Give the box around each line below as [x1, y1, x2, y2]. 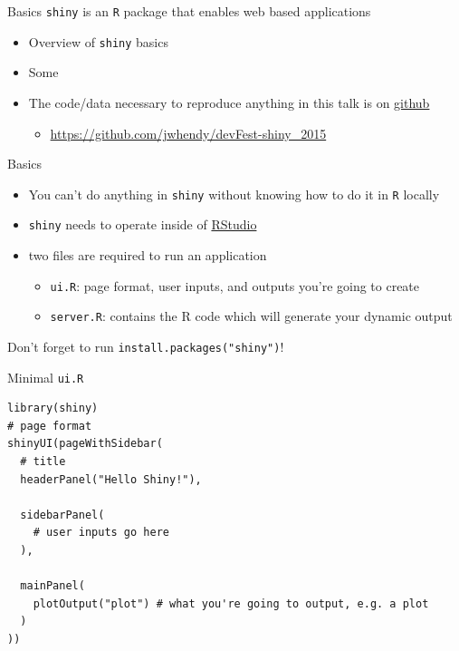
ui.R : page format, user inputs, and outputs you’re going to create [50, 276, 420, 295]
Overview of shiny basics [28, 32, 168, 51]
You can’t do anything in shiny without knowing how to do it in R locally [28, 184, 440, 203]
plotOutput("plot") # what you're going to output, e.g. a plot [33, 597, 429, 610]
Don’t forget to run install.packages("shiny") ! [7, 336, 284, 355]
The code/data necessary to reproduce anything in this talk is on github [28, 92, 430, 112]
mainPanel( [20, 579, 85, 593]
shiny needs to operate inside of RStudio [28, 215, 257, 234]
